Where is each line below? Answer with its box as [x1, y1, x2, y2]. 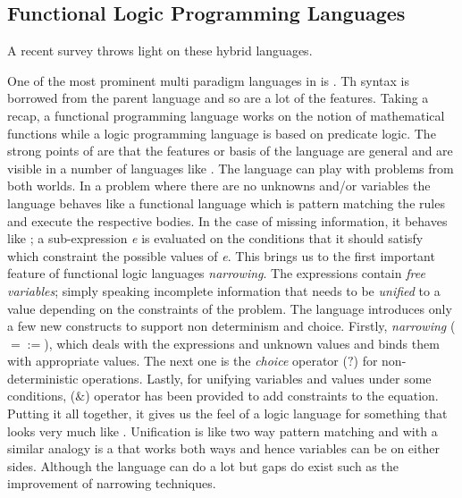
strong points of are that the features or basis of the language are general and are [7, 141, 453, 160]
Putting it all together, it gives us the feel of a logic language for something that [7, 404, 448, 423]
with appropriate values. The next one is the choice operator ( [7, 351, 348, 370]
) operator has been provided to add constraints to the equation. [85, 386, 439, 405]
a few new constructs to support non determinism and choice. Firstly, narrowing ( [7, 317, 456, 335]
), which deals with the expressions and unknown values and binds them [44, 333, 440, 352]
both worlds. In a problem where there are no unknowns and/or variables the [7, 176, 431, 195]
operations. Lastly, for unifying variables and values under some [82, 368, 432, 387]
